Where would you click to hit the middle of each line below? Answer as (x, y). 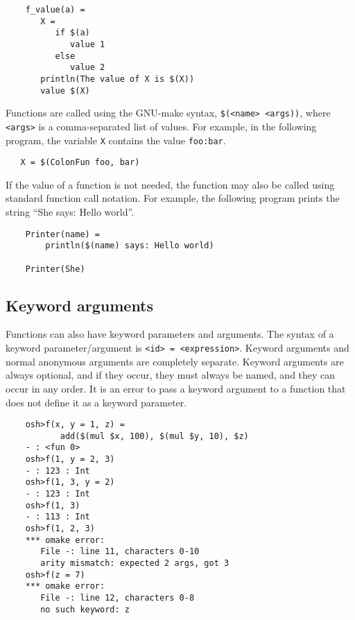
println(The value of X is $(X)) (118, 79)
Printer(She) (55, 269)
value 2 (88, 68)
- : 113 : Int (58, 517)
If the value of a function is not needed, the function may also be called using (170, 184)
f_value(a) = (55, 10)
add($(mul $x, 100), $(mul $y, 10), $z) (154, 436)
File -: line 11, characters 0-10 (120, 552)
